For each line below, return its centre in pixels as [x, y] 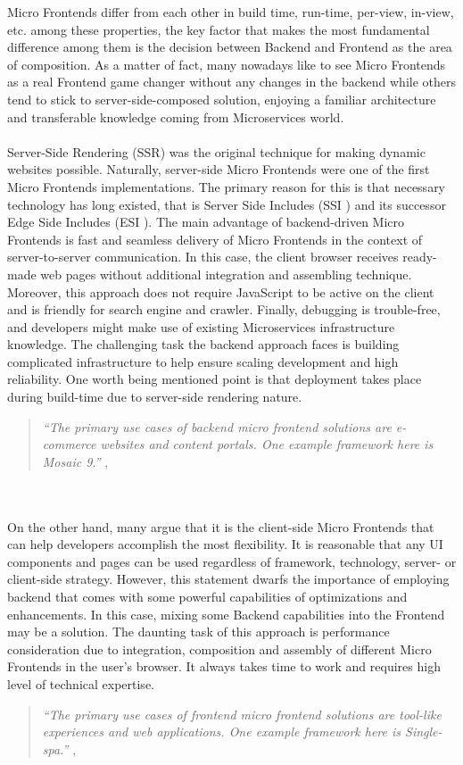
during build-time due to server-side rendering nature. [155, 397]
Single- [424, 732]
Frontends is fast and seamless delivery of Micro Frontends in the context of [215, 239]
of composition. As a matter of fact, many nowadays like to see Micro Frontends [227, 64]
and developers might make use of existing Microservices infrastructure [201, 326]
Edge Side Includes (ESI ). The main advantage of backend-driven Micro [206, 222]
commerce [69, 444]
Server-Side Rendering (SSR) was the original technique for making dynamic [216, 151]
